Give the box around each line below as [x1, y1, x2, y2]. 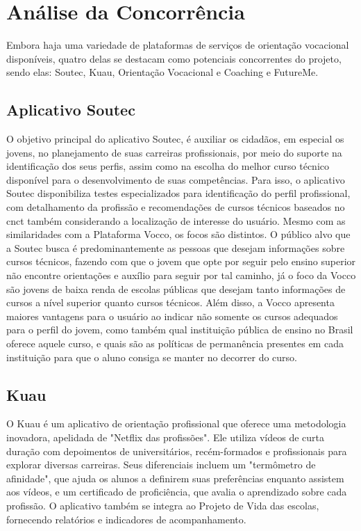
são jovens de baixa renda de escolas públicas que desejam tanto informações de [6, 281, 346, 296]
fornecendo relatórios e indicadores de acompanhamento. [6, 512, 246, 526]
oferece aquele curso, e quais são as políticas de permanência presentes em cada [6, 336, 344, 351]
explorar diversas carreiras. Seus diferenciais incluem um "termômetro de [6, 457, 316, 472]
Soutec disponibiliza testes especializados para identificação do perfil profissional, [6, 186, 351, 200]
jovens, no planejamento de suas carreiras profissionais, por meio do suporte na [6, 145, 342, 159]
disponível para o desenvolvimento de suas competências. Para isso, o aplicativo [6, 172, 345, 187]
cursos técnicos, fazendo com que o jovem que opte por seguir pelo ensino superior [6, 254, 356, 269]
